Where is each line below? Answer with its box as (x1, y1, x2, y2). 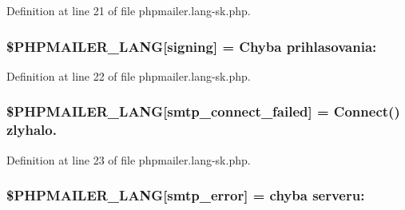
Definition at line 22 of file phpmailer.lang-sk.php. (6, 67, 251, 84)
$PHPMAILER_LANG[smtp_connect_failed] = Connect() (6, 101, 400, 121)
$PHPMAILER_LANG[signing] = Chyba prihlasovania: (6, 36, 377, 56)
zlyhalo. (6, 120, 57, 140)
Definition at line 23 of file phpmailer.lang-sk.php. (6, 151, 251, 168)
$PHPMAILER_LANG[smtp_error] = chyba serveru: (6, 185, 365, 205)
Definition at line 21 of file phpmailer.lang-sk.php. (6, 2, 251, 18)
